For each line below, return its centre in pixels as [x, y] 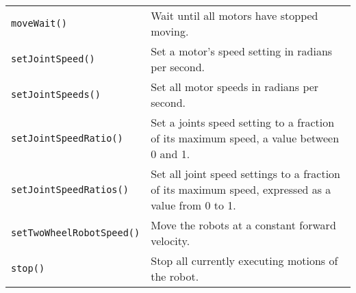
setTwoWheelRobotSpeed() [76, 233]
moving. [170, 31]
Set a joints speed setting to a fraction [243, 122]
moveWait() [39, 23]
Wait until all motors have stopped [234, 15]
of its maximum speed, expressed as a [241, 189]
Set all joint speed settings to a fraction [246, 174]
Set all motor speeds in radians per [235, 87]
